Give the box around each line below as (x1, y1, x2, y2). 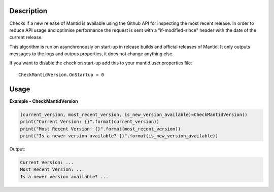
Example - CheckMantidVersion (9, 98, 78, 104)
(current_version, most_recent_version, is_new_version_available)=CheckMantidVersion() (20, 111, 248, 118)
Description (9, 7, 48, 15)
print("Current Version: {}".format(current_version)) (20, 119, 159, 125)
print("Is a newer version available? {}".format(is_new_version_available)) (20, 133, 218, 139)
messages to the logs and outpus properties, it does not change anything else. (9, 51, 174, 57)
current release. (9, 34, 43, 41)
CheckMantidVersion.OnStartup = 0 (18, 71, 104, 78)
